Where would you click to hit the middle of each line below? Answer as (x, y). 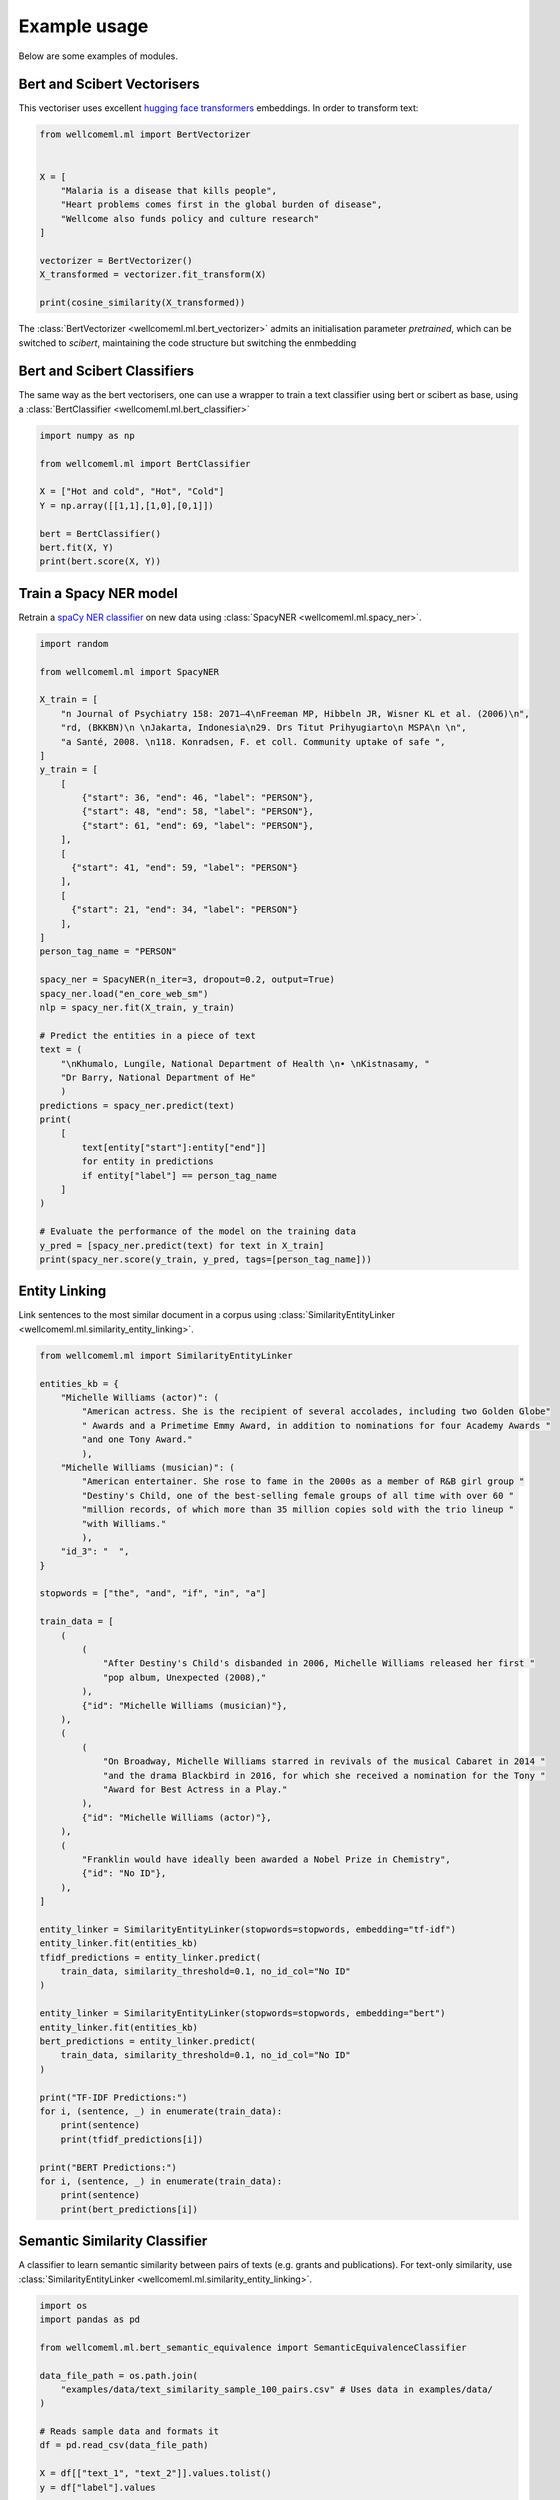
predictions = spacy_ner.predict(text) (137, 1105)
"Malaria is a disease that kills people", (168, 190)
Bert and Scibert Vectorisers (109, 84)
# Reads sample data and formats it (129, 2431)
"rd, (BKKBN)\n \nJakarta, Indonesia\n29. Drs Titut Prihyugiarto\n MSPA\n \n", (263, 728)
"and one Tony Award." (137, 1439)
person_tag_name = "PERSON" (108, 951)
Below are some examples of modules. (98, 56)
